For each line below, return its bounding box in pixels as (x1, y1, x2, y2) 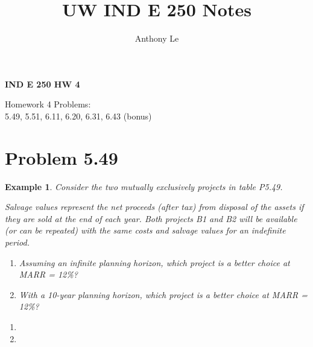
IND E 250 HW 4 (5, 77, 80, 90)
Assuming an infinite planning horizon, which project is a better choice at (19, 256, 290, 269)
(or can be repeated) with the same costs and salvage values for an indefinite (5, 224, 286, 237)
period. (5, 236, 30, 248)
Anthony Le (134, 32, 179, 45)
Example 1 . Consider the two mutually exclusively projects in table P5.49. (5, 180, 283, 193)
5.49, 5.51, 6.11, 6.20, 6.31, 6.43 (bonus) (5, 109, 152, 122)
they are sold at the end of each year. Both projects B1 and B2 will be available (5, 212, 297, 224)
